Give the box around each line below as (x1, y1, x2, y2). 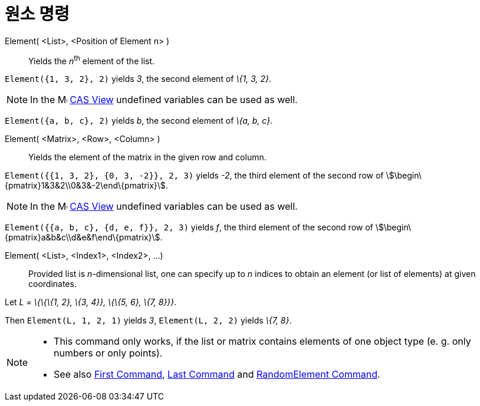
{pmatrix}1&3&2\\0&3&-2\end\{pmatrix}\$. (5, 180, 168, 191)
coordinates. (28, 279, 77, 289)
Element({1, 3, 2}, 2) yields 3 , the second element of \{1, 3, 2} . (5, 74, 271, 84)
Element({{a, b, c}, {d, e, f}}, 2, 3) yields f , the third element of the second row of (5, 222, 373, 233)
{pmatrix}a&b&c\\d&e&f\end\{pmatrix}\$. (5, 232, 163, 243)
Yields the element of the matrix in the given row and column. (28, 152, 267, 163)
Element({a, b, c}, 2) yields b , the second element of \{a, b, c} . (5, 115, 273, 126)
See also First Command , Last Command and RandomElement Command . (54, 368, 380, 381)
